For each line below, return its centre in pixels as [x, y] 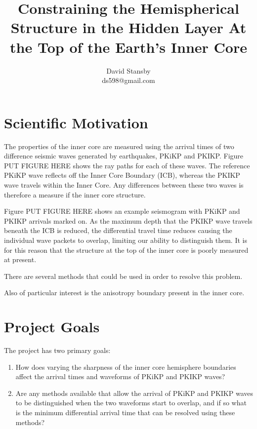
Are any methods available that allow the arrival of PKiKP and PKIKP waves [134, 393]
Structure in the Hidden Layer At [128, 27]
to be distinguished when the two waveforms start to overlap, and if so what [131, 403]
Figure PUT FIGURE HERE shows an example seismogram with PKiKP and [122, 211]
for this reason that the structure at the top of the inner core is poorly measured [126, 250]
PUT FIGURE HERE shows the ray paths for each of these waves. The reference [127, 165]
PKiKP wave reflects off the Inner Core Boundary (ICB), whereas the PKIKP [122, 175]
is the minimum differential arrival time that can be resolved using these [125, 412]
